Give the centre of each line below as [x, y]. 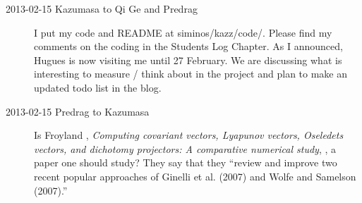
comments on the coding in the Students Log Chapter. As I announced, [188, 46]
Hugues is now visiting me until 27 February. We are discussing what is [188, 60]
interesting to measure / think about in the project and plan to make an [191, 74]
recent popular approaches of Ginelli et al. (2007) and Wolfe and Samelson [195, 176]
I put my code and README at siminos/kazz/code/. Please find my [183, 32]
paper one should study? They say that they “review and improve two [186, 162]
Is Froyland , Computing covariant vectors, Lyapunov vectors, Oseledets [189, 135]
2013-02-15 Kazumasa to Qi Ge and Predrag [102, 8]
